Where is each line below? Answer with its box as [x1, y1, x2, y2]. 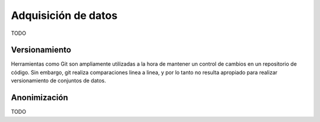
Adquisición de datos [11, 9, 118, 22]
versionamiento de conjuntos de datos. [11, 77, 107, 84]
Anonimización [11, 92, 68, 103]
